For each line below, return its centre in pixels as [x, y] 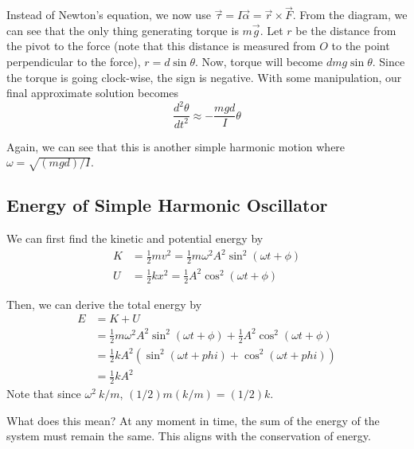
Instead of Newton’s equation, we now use [109, 15]
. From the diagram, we [350, 15]
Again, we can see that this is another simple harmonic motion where [176, 146]
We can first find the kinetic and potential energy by [135, 238]
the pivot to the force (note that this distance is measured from [161, 46]
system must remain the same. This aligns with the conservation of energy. [189, 436]
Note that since [44, 393]
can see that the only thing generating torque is [123, 30]
